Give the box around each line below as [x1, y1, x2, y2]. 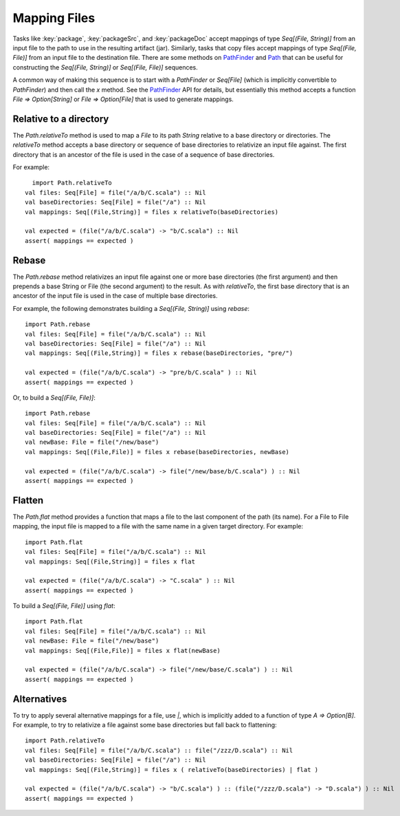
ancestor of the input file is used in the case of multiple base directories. [12, 292, 218, 300]
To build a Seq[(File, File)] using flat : [12, 602, 115, 610]
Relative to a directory [12, 113, 109, 125]
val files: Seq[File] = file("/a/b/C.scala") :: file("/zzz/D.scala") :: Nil [25, 747, 293, 754]
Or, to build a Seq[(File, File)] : [12, 393, 96, 402]
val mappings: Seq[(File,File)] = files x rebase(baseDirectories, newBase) [25, 448, 290, 455]
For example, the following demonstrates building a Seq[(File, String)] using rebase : [12, 304, 250, 312]
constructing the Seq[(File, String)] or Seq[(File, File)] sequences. [12, 63, 199, 72]
